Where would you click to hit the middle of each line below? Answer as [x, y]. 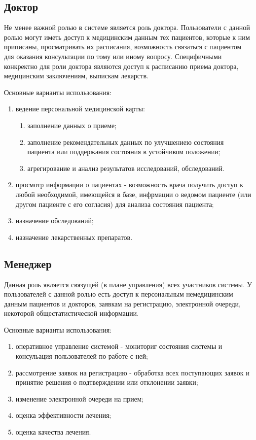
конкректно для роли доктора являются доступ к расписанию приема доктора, [121, 66]
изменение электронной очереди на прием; [79, 398]
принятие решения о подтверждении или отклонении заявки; [107, 382]
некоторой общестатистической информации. [72, 313]
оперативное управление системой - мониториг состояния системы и [119, 346]
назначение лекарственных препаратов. [74, 237]
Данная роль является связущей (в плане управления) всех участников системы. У [128, 284]
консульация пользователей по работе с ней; [82, 356]
